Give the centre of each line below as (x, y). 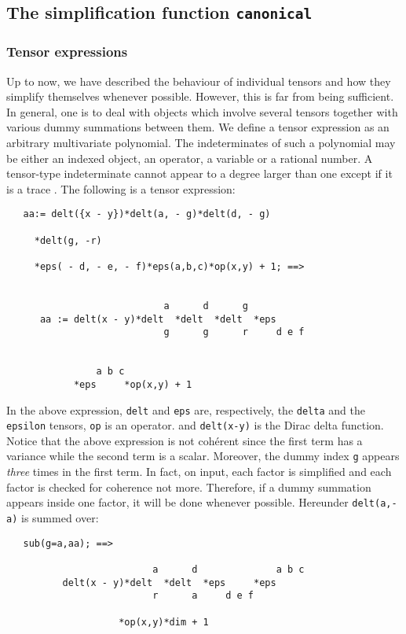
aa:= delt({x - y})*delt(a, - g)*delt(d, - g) (147, 214)
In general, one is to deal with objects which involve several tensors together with (202, 111)
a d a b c (229, 569)
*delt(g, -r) (68, 240)
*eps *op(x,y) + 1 (133, 384)
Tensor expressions (67, 52)
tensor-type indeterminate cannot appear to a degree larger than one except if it (199, 173)
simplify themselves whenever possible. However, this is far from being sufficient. (200, 96)
